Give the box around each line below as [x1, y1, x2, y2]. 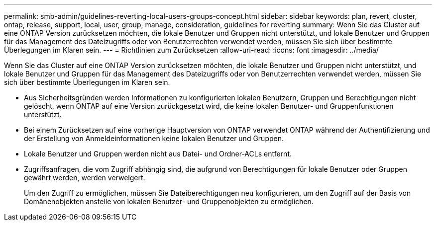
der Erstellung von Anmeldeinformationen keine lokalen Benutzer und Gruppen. [24, 134, 284, 143]
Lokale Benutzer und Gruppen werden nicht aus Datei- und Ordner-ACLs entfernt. [24, 150, 292, 158]
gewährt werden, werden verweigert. [24, 173, 145, 182]
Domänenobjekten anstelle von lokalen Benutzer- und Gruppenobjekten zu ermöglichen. [24, 197, 314, 206]
